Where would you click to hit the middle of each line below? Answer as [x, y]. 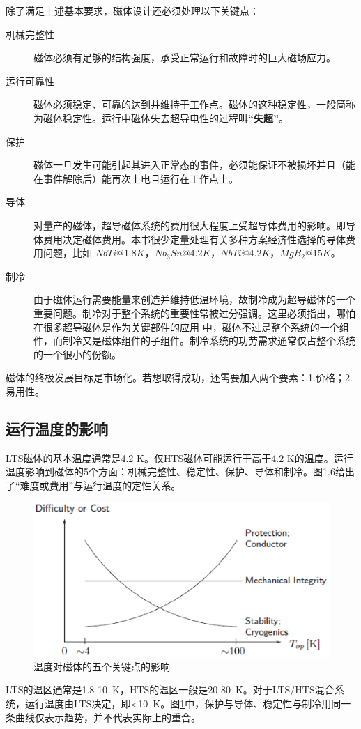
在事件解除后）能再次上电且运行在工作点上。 [136, 178]
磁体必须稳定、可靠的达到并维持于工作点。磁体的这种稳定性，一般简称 [194, 104]
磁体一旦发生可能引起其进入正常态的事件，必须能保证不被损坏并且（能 [194, 165]
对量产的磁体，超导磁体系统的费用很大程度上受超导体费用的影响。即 [190, 225]
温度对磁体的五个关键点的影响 [102, 666]
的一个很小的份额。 [77, 354]
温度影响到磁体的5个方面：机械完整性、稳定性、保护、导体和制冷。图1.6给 [175, 471]
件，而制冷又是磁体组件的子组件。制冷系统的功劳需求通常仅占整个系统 [194, 340]
